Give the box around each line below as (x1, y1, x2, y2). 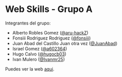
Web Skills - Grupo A (5, 3, 93, 15)
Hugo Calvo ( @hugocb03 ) (12, 51, 67, 57)
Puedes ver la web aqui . (5, 66, 55, 72)
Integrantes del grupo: (5, 20, 51, 26)
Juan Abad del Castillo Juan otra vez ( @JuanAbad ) (12, 40, 118, 46)
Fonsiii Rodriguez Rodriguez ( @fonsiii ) (12, 35, 91, 41)
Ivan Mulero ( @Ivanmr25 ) (12, 56, 65, 62)
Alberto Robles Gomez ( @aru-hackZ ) (12, 29, 89, 35)
